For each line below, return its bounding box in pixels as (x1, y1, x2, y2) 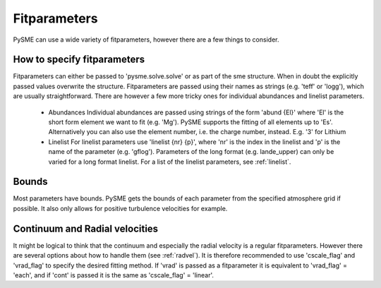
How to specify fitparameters (13, 54, 145, 66)
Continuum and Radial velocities (13, 222, 159, 234)
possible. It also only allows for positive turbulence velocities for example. (13, 204, 228, 212)
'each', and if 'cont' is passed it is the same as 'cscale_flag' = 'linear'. (13, 270, 214, 279)
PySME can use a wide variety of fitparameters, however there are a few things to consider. (13, 35, 279, 44)
